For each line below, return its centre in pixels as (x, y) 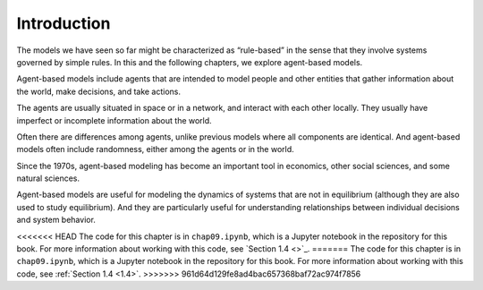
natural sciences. (48, 178)
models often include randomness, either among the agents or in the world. (155, 149)
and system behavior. (56, 220)
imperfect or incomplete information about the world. (114, 120)
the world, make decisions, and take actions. (99, 91)
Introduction (64, 23)
